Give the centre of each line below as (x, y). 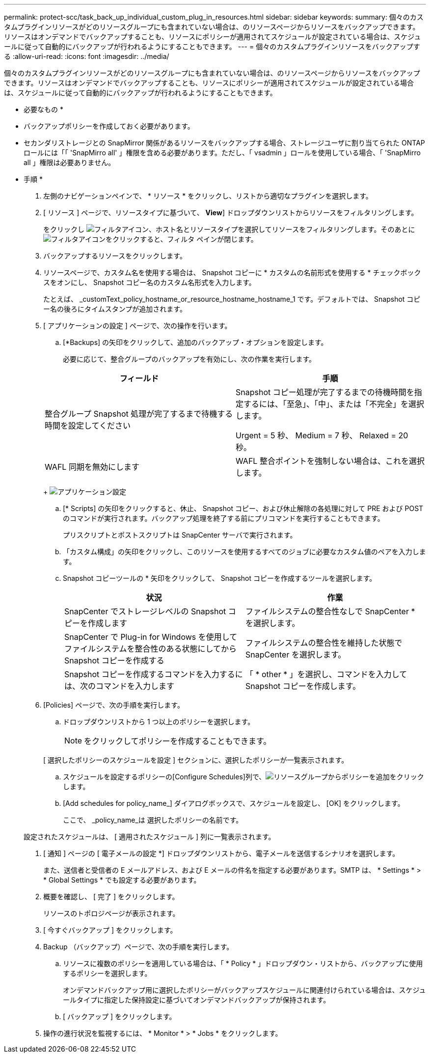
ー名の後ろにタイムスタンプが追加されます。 (115, 309)
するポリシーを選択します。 (107, 973)
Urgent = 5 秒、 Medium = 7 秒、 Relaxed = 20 (322, 435)
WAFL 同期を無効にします (92, 467)
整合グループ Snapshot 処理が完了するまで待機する (139, 414)
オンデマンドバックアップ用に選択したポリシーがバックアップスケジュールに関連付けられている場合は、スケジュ (244, 990)
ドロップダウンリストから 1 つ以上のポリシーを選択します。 (159, 722)
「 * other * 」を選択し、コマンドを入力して (326, 674)
